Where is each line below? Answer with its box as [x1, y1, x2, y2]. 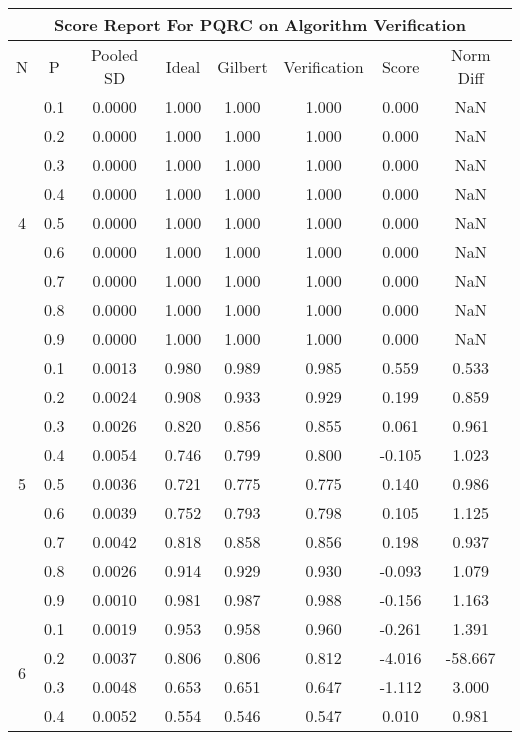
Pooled [90, 43, 139, 66]
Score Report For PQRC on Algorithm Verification [54, 13, 466, 36]
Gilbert [217, 54, 268, 78]
